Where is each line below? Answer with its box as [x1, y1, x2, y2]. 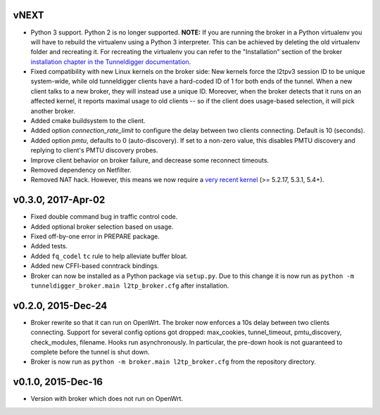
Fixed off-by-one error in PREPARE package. [30, 232, 160, 241]
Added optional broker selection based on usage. [30, 222, 174, 231]
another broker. [30, 106, 75, 115]
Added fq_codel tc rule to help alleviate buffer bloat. [30, 252, 188, 260]
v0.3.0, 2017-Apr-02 [13, 194, 106, 206]
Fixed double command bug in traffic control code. [30, 212, 178, 221]
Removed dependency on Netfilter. [30, 165, 132, 174]
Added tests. [30, 242, 68, 250]
